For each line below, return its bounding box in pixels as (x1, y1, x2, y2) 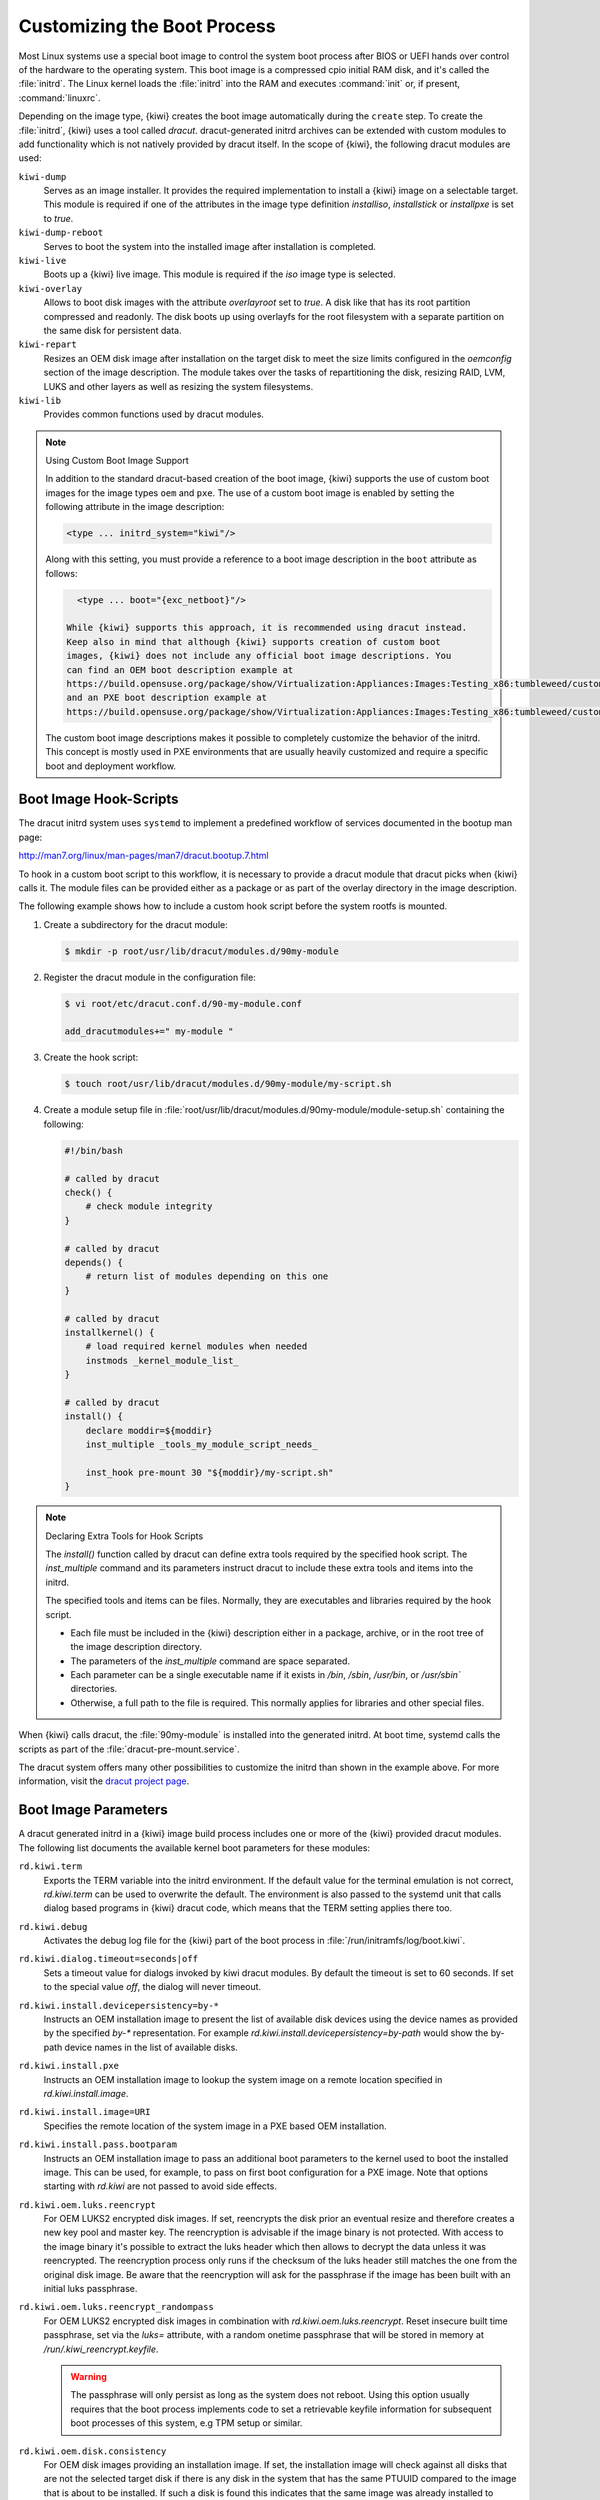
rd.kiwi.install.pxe (18, 2060, 120, 2072)
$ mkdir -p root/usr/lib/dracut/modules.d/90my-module (64, 945, 339, 957)
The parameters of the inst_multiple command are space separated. (70, 1655, 350, 1667)
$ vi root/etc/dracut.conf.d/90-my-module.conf (64, 998, 302, 1009)
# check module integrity (85, 1201, 213, 1212)
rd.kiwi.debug (18, 1921, 88, 1932)
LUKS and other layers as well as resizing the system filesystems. (43, 380, 314, 392)
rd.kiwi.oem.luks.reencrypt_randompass (18, 2301, 214, 2313)
